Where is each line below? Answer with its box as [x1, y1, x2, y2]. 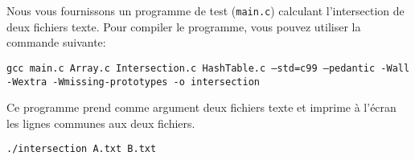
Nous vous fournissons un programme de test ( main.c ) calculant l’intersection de [6, 2, 405, 18]
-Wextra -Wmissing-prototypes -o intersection [6, 76, 260, 88]
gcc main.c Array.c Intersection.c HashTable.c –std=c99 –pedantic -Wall [6, 62, 410, 74]
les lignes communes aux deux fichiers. [6, 114, 195, 131]
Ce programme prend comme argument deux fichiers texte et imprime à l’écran [6, 99, 397, 116]
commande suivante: [6, 34, 106, 51]
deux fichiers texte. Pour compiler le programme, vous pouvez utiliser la [6, 18, 361, 35]
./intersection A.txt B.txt [6, 143, 157, 155]
